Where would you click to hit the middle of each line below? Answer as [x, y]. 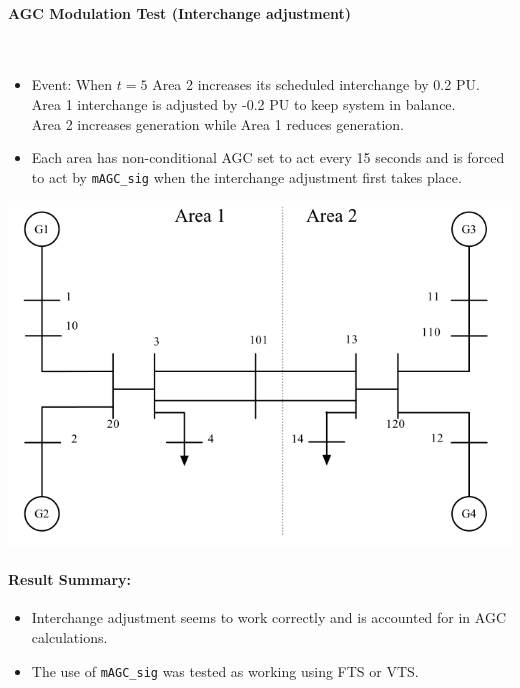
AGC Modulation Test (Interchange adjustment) [180, 12]
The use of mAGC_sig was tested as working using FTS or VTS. [225, 670]
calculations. [69, 636]
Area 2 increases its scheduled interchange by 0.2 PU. [316, 84]
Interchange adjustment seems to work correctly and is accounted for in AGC [269, 617]
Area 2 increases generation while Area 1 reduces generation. [217, 123]
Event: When [72, 84]
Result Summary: [69, 579]
